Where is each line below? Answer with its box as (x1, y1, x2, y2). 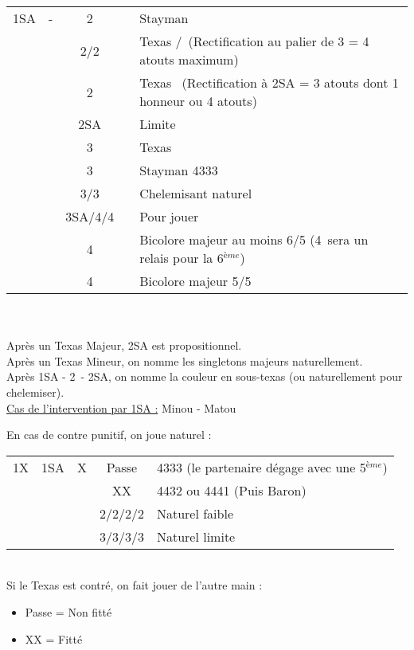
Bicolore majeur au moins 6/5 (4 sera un (139, 230, 369, 249)
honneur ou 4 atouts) (139, 92, 257, 110)
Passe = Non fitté (25, 603, 112, 620)
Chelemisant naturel (139, 184, 252, 202)
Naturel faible (156, 503, 234, 523)
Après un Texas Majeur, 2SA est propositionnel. (6, 337, 242, 354)
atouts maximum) (139, 50, 239, 69)
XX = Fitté (25, 630, 83, 647)
